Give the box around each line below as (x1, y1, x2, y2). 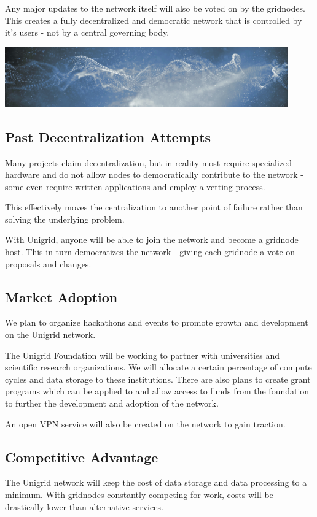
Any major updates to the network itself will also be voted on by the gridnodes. (5, 2, 305, 14)
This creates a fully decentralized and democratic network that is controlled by (5, 13, 302, 26)
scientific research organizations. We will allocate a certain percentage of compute (5, 361, 312, 373)
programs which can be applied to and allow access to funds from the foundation (5, 385, 310, 397)
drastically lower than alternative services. (5, 500, 163, 513)
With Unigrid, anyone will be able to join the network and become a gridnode (5, 233, 299, 246)
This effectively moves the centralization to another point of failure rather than (5, 201, 303, 213)
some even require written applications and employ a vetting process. (5, 180, 265, 193)
